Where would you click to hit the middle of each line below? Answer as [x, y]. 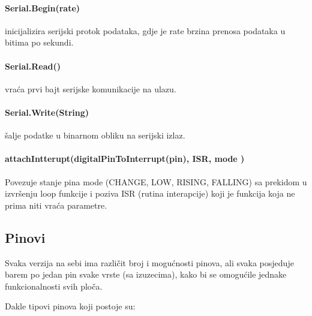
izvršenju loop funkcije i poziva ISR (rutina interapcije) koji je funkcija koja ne [150, 193]
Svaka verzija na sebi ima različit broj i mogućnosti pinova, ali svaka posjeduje [149, 262]
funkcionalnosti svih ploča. [54, 286]
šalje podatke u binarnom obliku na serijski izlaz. [95, 135]
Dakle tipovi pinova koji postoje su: [70, 306]
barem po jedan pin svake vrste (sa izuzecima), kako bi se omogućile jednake [146, 274]
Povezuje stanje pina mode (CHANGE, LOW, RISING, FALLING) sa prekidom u [156, 181]
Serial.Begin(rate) [43, 7]
